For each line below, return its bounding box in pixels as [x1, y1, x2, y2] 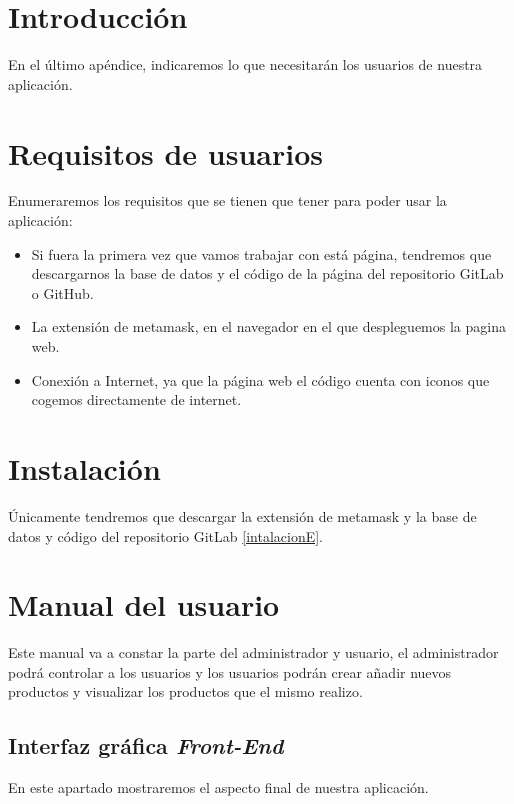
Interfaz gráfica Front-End [8, 730, 284, 761]
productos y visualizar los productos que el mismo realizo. [8, 681, 363, 702]
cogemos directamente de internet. [31, 389, 242, 410]
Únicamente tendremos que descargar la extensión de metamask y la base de [8, 505, 477, 526]
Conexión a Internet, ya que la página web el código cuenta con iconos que [31, 369, 490, 390]
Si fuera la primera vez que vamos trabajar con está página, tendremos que [31, 243, 492, 264]
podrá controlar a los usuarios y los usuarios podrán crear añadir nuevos [8, 661, 452, 682]
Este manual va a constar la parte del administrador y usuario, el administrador [8, 642, 499, 663]
